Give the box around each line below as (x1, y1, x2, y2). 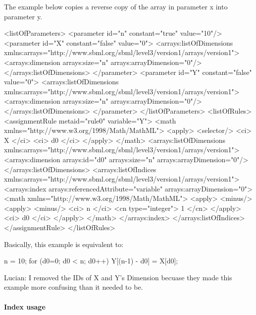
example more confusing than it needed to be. (4, 282, 143, 292)
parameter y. (4, 11, 43, 21)
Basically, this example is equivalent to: (4, 239, 124, 249)
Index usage (4, 301, 46, 312)
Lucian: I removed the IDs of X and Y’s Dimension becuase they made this (4, 272, 232, 282)
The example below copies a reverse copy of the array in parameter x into (4, 1, 228, 11)
